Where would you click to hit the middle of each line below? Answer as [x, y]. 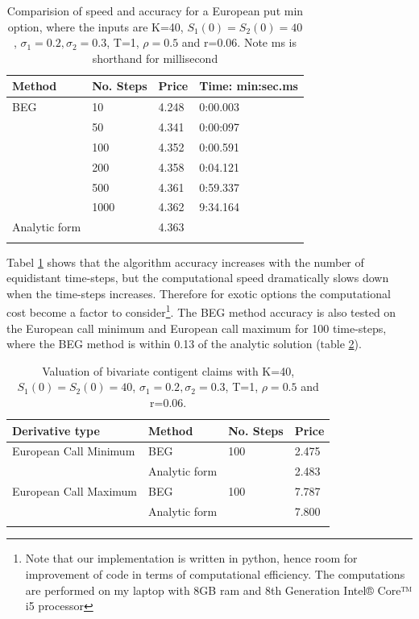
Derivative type [56, 430]
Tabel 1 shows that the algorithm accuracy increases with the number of [185, 262]
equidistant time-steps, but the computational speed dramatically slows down [198, 278]
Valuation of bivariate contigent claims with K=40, [168, 370]
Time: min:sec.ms [249, 86]
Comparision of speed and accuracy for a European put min [155, 10]
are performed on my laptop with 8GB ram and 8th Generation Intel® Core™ [219, 590]
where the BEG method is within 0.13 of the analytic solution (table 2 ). [184, 344]
